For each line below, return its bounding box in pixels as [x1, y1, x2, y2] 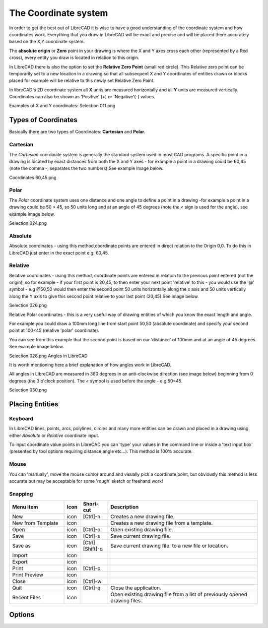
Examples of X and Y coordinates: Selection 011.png [9, 103, 116, 109]
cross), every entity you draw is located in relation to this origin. [9, 55, 139, 61]
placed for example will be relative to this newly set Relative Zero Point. [9, 77, 155, 84]
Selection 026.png [9, 303, 47, 309]
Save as [12, 542, 31, 549]
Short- [82, 501, 99, 507]
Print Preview [12, 571, 44, 578]
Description [110, 503, 139, 510]
